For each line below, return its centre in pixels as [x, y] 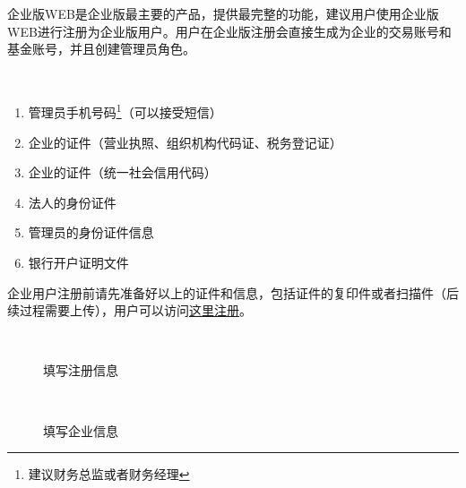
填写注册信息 [81, 370]
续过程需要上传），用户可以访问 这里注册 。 [129, 310]
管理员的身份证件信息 [91, 232]
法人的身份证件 [72, 202]
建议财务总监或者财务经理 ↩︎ [109, 474]
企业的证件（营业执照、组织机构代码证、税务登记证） [185, 142]
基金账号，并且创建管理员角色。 [101, 49]
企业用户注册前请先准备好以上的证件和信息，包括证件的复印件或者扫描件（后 [233, 292]
